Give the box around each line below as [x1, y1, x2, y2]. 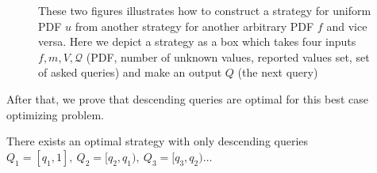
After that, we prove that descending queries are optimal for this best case [6, 90, 368, 107]
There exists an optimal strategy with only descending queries [6, 133, 309, 149]
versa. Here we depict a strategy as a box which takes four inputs [38, 33, 356, 50]
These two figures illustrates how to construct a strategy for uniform [38, 2, 371, 18]
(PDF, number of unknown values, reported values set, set [86, 48, 370, 65]
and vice [326, 17, 367, 34]
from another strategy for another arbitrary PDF [75, 17, 314, 34]
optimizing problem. [6, 106, 104, 122]
